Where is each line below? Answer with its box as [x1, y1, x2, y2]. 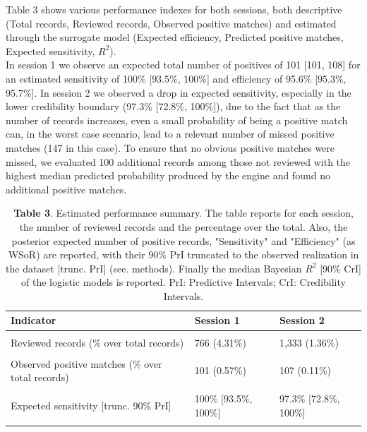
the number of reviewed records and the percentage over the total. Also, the [19, 219, 348, 234]
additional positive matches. [6, 181, 127, 196]
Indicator [11, 313, 56, 328]
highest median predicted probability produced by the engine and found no [6, 168, 330, 183]
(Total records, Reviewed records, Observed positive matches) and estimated [6, 16, 337, 30]
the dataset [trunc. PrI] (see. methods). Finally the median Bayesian [6, 260, 302, 275]
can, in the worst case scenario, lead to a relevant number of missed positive [6, 126, 335, 141]
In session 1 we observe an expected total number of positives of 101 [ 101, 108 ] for [6, 57, 361, 72]
